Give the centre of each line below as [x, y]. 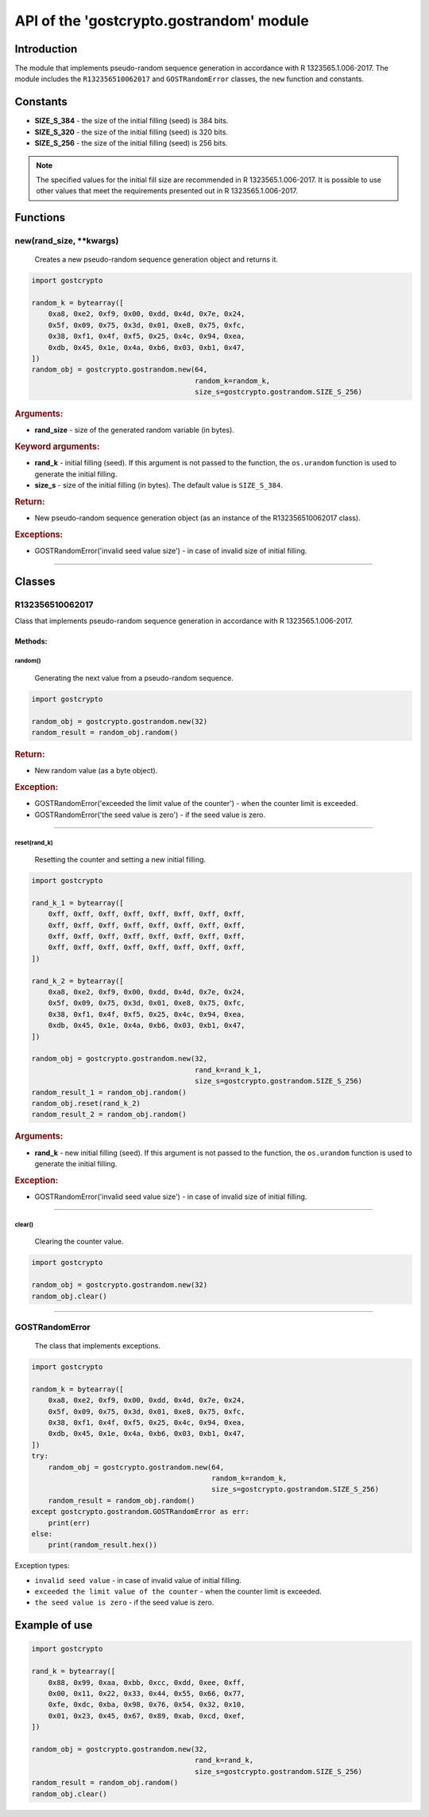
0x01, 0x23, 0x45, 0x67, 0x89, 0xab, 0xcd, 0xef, [147, 1716]
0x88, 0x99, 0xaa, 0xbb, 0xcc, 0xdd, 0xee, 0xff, [147, 1682]
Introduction [46, 49]
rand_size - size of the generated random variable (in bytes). [134, 430]
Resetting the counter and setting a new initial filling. [120, 860]
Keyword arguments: [57, 447]
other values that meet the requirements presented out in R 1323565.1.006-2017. [167, 191]
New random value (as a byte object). [96, 771]
